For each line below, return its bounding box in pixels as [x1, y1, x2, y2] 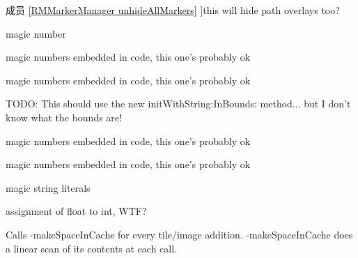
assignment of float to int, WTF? [6, 204, 147, 218]
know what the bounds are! [6, 109, 122, 124]
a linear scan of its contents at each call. [6, 241, 178, 255]
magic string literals [6, 180, 91, 195]
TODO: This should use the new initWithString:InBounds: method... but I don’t [6, 96, 351, 111]
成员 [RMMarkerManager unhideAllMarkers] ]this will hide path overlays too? [6, 3, 340, 17]
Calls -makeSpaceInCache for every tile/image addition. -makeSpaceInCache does [6, 227, 353, 241]
